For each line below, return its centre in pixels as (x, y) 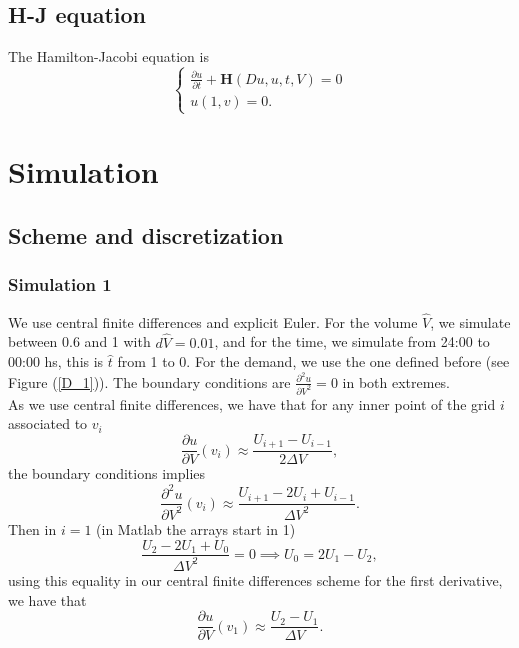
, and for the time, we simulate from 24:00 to (352, 341)
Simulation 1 (60, 284)
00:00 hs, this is (56, 361)
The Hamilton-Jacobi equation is (108, 56)
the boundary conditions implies (107, 473)
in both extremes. (396, 381)
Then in (32, 528)
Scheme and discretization (146, 234)
